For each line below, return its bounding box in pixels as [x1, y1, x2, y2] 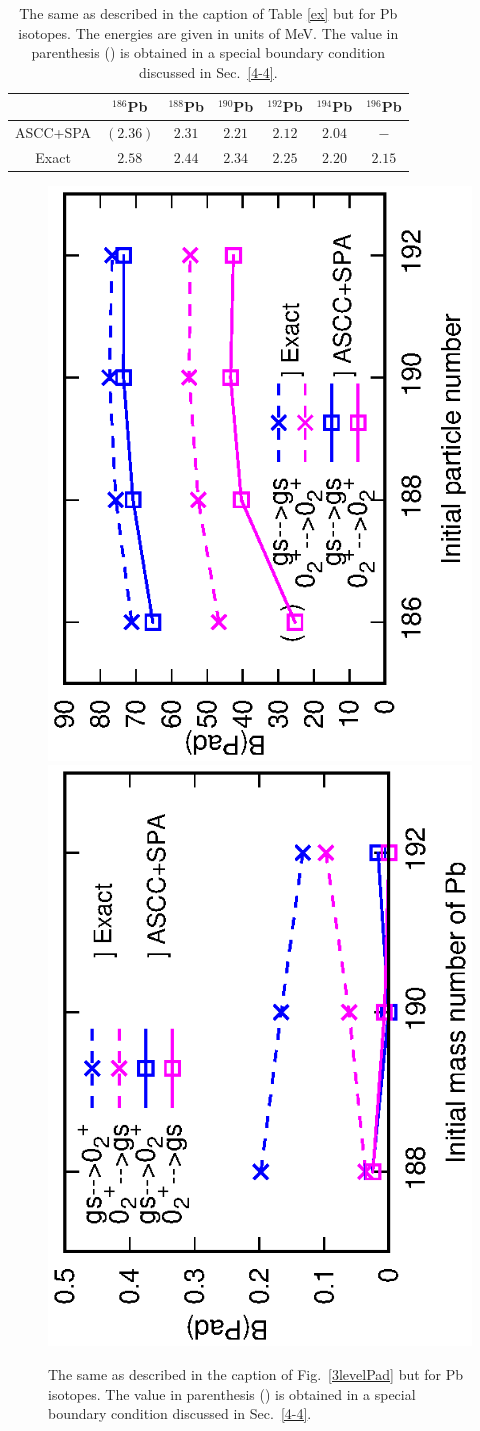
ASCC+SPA [15, 122, 92, 143]
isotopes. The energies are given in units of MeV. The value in [18, 22, 399, 43]
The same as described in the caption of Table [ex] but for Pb [19, 3, 398, 23]
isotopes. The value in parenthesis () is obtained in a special [48, 1383, 416, 1404]
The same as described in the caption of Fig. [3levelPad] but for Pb [48, 1364, 464, 1385]
